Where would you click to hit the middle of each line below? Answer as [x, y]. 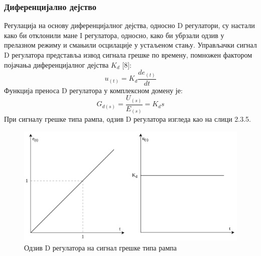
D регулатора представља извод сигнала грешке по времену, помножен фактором [128, 55]
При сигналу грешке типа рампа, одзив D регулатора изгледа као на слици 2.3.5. [128, 119]
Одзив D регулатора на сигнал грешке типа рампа [100, 247]
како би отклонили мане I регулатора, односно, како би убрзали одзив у [114, 35]
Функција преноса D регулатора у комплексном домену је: [93, 90]
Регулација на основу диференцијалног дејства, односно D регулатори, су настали [129, 25]
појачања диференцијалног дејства [56, 64]
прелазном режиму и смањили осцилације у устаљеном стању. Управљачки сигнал [130, 45]
